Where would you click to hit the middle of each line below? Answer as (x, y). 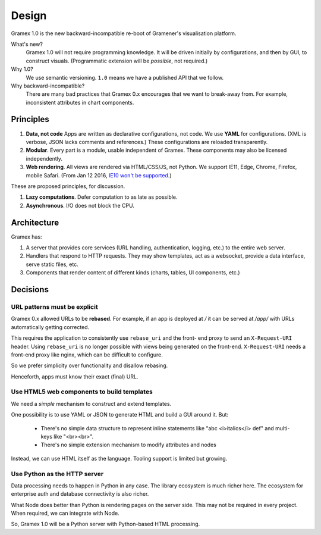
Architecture (35, 222)
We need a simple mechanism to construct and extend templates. (91, 403)
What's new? (27, 44)
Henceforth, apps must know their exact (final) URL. (75, 376)
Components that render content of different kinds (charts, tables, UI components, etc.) (133, 273)
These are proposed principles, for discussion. (68, 186)
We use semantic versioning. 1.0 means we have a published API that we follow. (125, 77)
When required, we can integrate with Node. (65, 513)
